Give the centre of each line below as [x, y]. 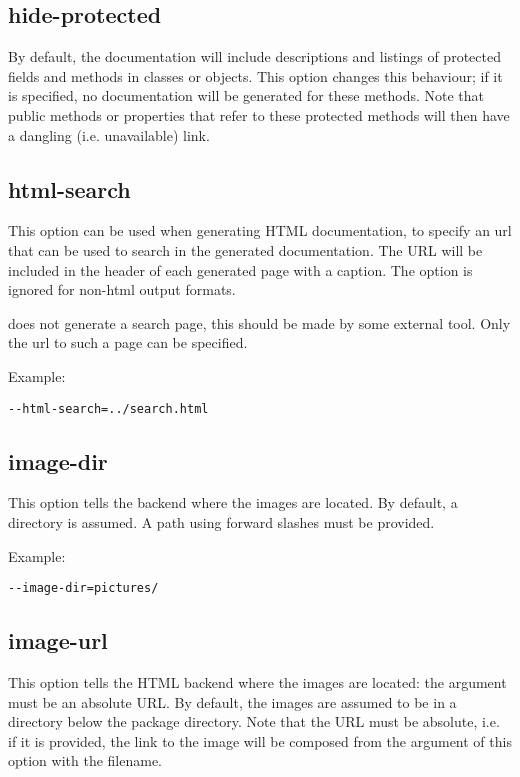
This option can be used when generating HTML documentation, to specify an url [260, 230]
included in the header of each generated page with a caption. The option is [240, 269]
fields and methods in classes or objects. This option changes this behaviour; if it [255, 75]
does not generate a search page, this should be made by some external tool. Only [259, 322]
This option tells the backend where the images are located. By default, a [233, 502]
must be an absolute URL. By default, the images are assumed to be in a [232, 701]
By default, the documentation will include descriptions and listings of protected [254, 56]
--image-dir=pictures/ [83, 588]
